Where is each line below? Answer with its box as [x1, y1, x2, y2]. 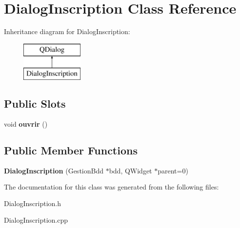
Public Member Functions [4, 143, 138, 158]
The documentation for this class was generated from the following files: [4, 182, 219, 192]
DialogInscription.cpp [4, 214, 68, 225]
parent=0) [158, 165, 188, 175]
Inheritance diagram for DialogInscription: [4, 26, 130, 37]
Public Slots [4, 96, 66, 111]
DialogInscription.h [4, 198, 61, 209]
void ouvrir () [4, 119, 48, 129]
